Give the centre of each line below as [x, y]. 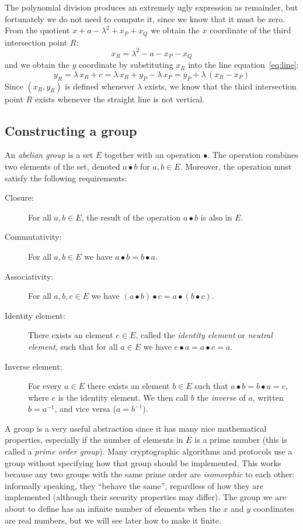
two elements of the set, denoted [62, 166]
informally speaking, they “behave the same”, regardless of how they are [134, 485]
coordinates [274, 509]
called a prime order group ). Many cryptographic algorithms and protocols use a [149, 451]
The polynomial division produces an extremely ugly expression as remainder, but [151, 7]
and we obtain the [37, 65]
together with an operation [152, 155]
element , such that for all [73, 346]
